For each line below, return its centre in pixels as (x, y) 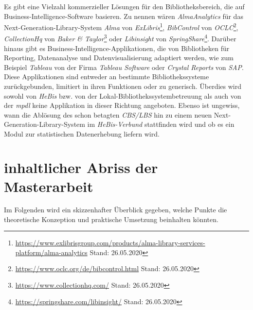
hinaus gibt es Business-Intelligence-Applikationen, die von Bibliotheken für (117, 48)
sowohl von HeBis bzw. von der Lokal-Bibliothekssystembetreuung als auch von (123, 95)
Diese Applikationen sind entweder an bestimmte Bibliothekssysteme (107, 77)
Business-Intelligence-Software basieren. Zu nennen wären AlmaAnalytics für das (124, 16)
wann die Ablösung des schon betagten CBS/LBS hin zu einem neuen (108, 114)
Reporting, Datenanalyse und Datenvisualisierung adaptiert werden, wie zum (119, 58)
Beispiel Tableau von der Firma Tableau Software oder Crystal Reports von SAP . (124, 67)
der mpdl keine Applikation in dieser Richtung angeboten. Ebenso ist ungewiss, (122, 105)
